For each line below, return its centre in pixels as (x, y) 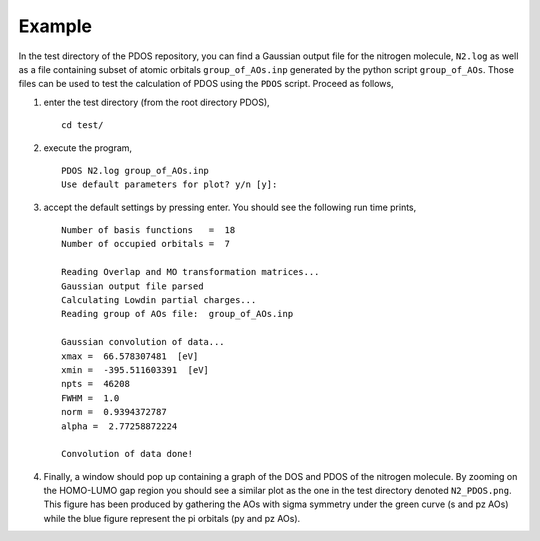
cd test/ (82, 125)
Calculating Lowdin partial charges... (159, 300)
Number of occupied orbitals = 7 (145, 244)
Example (55, 26)
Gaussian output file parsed (132, 286)
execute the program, (88, 147)
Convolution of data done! (127, 454)
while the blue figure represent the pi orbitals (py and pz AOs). (172, 518)
